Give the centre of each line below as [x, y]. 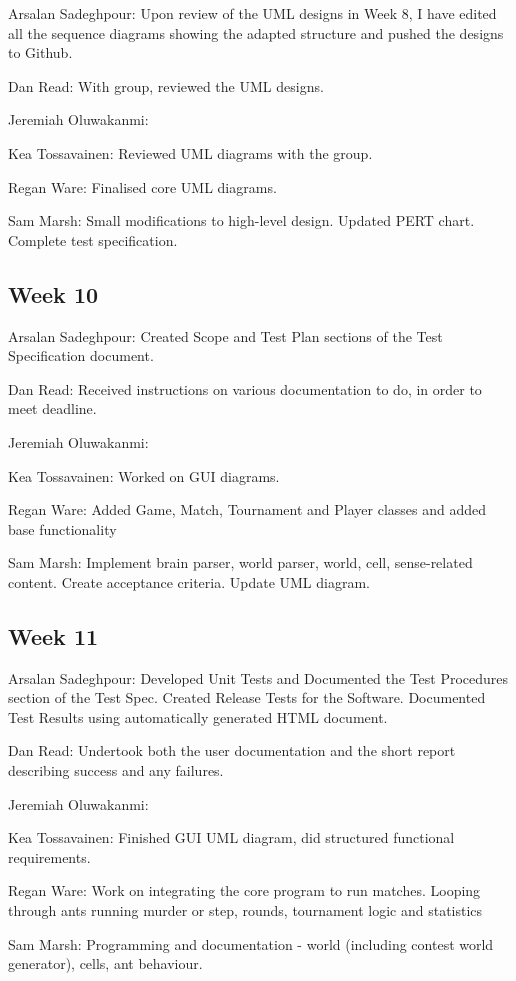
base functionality [62, 528]
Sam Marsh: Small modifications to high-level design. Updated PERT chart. [241, 220]
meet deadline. [52, 408]
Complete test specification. [93, 239]
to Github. [40, 52]
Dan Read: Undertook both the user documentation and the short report [232, 750]
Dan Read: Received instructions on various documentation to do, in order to [245, 388]
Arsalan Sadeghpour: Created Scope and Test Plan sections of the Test [225, 335]
